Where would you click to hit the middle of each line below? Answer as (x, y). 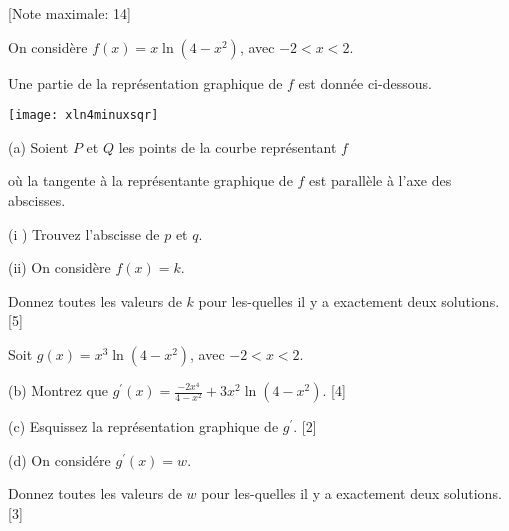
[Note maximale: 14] (69, 13)
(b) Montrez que (58, 390)
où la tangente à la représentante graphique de (150, 180)
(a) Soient (38, 146)
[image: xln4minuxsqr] (83, 115)
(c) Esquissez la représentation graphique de (143, 426)
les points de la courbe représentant (227, 146)
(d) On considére (59, 459)
